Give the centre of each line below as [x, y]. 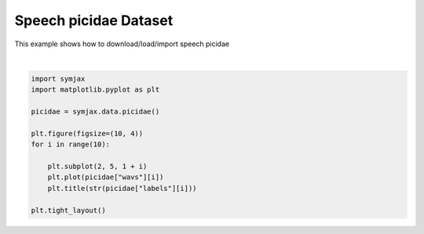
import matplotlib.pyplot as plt [95, 90]
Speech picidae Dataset [94, 20]
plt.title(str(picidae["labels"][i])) [122, 188]
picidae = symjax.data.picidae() [95, 112]
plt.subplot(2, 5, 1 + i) [97, 167]
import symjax [58, 79]
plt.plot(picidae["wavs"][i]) [106, 177]
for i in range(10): [70, 144]
